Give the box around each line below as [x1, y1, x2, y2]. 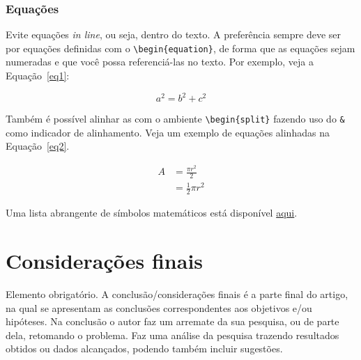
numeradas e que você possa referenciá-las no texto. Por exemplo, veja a [6, 54, 314, 69]
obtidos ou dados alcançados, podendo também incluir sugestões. [6, 341, 283, 356]
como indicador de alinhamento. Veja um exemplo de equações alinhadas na [6, 125, 330, 139]
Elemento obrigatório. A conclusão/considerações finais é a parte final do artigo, [6, 287, 348, 302]
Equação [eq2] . [6, 139, 70, 153]
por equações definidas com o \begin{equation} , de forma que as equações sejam [6, 40, 355, 55]
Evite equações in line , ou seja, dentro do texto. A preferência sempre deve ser [6, 27, 341, 42]
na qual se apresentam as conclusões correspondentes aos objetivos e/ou [6, 300, 312, 315]
